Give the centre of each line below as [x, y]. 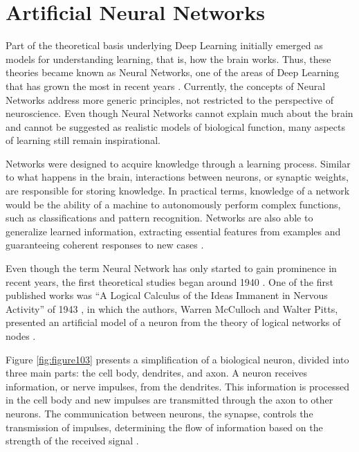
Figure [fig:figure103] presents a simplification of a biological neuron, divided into [177, 359]
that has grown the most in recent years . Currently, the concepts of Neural [166, 85]
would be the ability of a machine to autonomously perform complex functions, [173, 204]
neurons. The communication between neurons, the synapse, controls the [159, 413]
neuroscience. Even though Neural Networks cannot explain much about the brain [179, 113]
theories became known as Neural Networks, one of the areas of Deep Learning [172, 72]
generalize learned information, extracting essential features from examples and [173, 231]
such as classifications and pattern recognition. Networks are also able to [159, 218]
